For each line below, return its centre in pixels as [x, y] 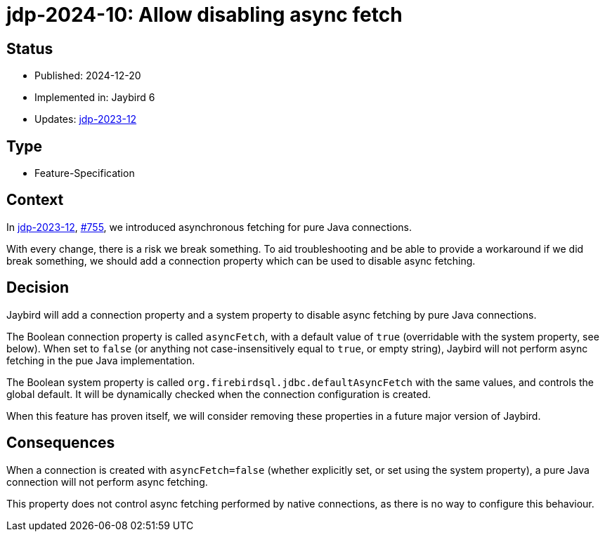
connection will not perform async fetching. [107, 482]
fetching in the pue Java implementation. [101, 360]
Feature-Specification [85, 173]
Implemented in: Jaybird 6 [95, 98]
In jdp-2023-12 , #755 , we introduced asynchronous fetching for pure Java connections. [209, 227]
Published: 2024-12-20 [88, 76]
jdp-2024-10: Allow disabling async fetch [204, 15]
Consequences [61, 443]
